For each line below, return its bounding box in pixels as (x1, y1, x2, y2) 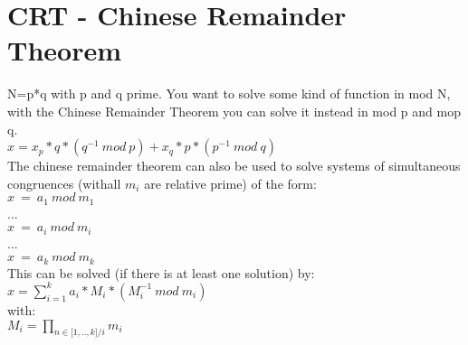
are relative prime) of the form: (144, 173, 317, 192)
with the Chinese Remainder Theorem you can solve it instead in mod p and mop (7, 101, 461, 120)
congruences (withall (7, 173, 121, 192)
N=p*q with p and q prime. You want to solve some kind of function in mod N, (7, 84, 451, 103)
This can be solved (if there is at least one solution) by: (7, 263, 315, 282)
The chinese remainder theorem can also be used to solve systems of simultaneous (7, 156, 461, 175)
